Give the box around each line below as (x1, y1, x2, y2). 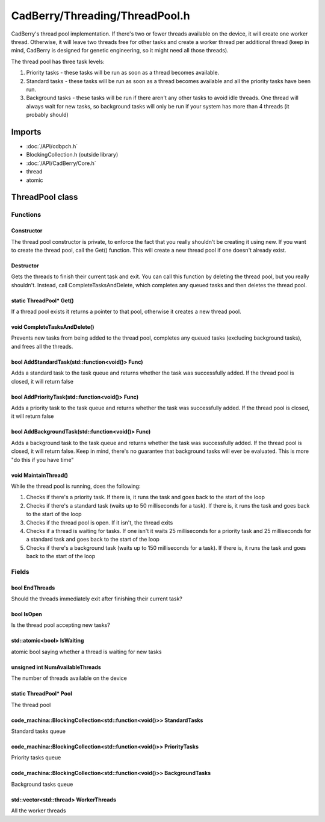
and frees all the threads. (11, 343, 73, 350)
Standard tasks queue (11, 727, 66, 735)
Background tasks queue (11, 780, 73, 788)
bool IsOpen (11, 611, 42, 618)
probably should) (26, 111, 69, 119)
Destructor (11, 262, 39, 269)
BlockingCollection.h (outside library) (26, 151, 119, 158)
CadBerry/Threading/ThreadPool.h (11, 9, 191, 22)
